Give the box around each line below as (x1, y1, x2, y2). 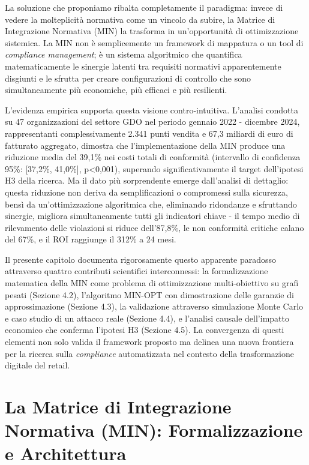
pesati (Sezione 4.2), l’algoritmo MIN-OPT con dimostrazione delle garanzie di (5, 288, 294, 301)
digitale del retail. (5, 359, 70, 371)
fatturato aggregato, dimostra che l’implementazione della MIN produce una (5, 139, 286, 151)
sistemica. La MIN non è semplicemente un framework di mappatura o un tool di (5, 36, 304, 49)
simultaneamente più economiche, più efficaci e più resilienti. (5, 83, 227, 96)
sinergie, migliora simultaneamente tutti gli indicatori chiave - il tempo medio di (5, 209, 300, 222)
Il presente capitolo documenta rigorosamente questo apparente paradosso (5, 253, 277, 265)
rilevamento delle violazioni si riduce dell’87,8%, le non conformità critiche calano (5, 221, 304, 233)
